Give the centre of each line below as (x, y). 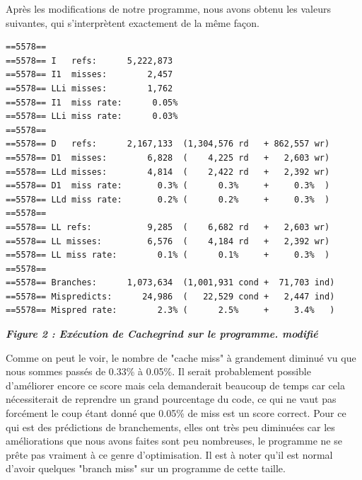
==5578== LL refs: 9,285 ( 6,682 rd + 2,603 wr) (168, 227)
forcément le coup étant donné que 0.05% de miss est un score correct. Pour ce (176, 413)
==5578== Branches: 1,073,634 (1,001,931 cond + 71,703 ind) (170, 283)
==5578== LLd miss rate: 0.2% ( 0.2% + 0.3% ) (168, 199)
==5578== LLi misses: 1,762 (89, 88)
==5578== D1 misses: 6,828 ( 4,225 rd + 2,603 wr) (168, 158)
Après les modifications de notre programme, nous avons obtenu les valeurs (168, 8)
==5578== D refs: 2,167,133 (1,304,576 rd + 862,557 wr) (168, 144)
